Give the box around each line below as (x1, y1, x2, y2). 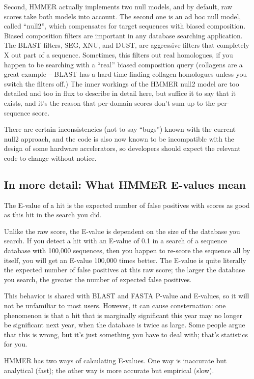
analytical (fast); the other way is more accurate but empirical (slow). (4, 365, 214, 375)
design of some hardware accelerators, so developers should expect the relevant (4, 143, 241, 153)
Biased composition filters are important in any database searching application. (4, 30, 243, 40)
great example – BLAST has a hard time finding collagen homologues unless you (4, 69, 247, 79)
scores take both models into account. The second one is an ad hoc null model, (4, 11, 241, 21)
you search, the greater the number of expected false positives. (4, 274, 192, 284)
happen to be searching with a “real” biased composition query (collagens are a (4, 59, 243, 69)
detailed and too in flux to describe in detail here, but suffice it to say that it (4, 88, 236, 98)
